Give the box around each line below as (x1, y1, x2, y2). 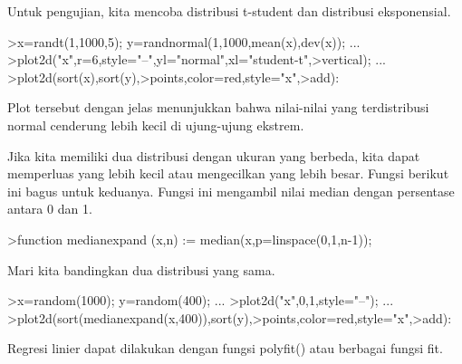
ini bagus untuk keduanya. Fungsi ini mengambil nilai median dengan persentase (7, 181, 455, 200)
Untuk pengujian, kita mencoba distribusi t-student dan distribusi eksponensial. (7, 2, 451, 20)
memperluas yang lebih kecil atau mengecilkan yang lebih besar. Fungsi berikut (7, 164, 449, 183)
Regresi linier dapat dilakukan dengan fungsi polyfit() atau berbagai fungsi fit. (7, 339, 443, 358)
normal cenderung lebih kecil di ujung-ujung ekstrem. (7, 115, 304, 134)
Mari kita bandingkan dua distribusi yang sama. (7, 260, 275, 279)
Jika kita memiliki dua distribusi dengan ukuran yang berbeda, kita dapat (7, 146, 420, 165)
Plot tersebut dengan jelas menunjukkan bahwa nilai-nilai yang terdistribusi (7, 98, 429, 117)
